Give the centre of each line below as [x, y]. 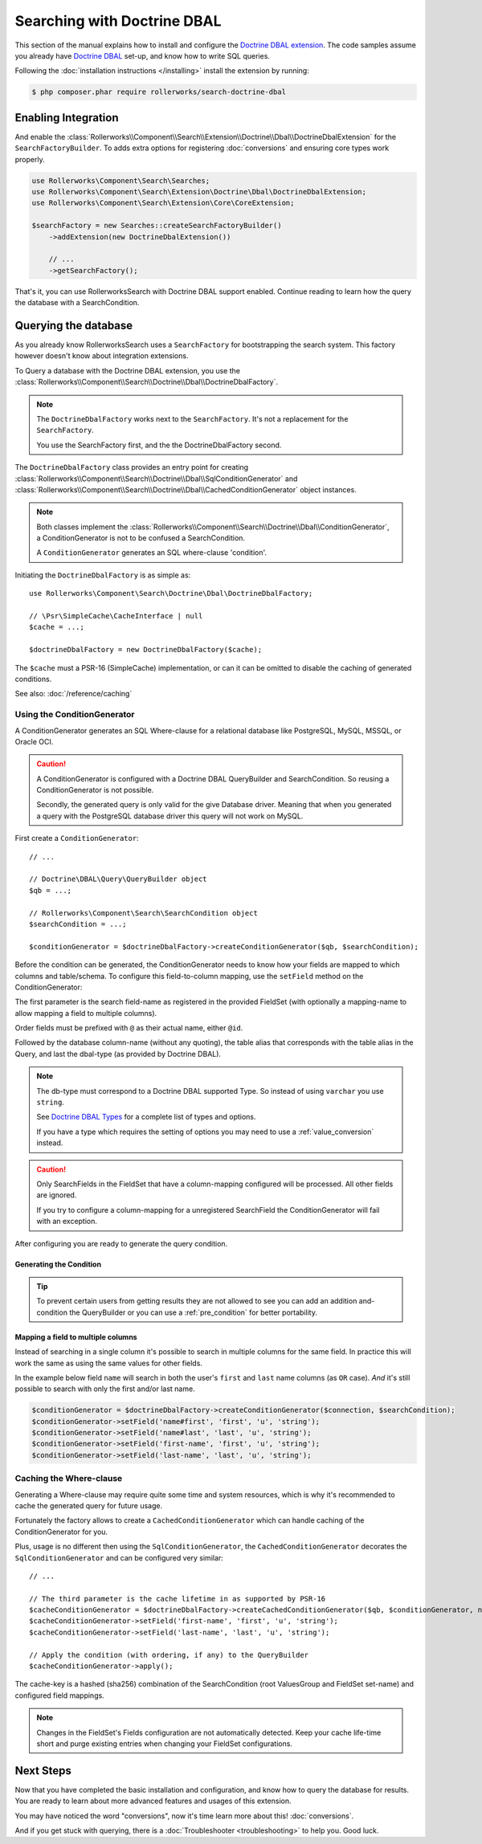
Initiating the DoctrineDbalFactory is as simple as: [103, 575]
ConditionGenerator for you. [61, 1532]
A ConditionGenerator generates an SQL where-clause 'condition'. [152, 553]
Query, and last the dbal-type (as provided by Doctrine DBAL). [118, 1054]
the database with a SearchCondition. [77, 303]
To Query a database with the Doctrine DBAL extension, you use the [128, 370]
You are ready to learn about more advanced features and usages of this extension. [153, 1801]
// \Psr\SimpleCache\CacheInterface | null [116, 616]
